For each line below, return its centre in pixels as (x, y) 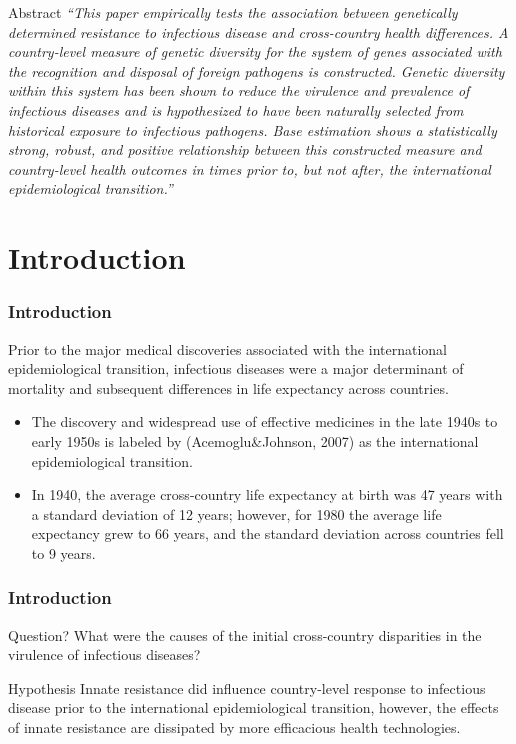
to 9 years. (63, 552)
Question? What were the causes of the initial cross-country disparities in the (245, 634)
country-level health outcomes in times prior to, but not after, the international (249, 168)
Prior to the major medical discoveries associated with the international (227, 348)
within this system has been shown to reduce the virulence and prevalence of (239, 90)
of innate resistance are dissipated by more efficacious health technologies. (234, 727)
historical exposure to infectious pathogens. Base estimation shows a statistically (252, 129)
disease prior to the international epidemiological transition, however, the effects (253, 707)
